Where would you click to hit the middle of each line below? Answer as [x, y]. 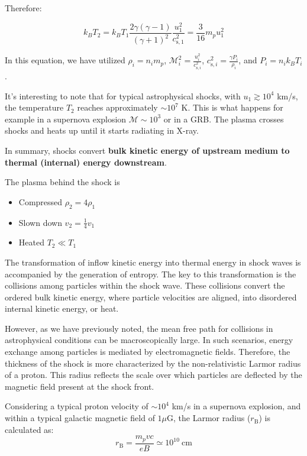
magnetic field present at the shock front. [80, 386]
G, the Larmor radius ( [209, 418]
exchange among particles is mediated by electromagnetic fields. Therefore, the [148, 352]
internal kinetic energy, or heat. [62, 308]
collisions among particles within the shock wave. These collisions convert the [145, 285]
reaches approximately [117, 107]
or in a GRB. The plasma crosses [224, 119]
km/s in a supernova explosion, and [236, 406]
